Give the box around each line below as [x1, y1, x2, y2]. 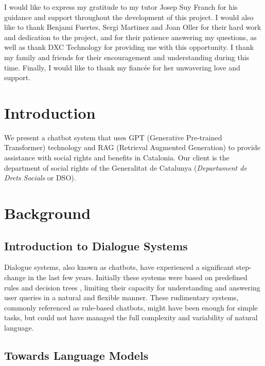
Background [4, 203, 91, 224]
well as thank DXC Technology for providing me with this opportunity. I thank [4, 42, 254, 52]
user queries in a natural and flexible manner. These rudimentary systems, [4, 292, 239, 303]
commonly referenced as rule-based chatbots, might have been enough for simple [4, 302, 258, 313]
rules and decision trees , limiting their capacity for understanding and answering [4, 282, 260, 292]
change [4, 272, 26, 283]
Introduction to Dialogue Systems [4, 237, 188, 253]
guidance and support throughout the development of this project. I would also [4, 11, 254, 22]
